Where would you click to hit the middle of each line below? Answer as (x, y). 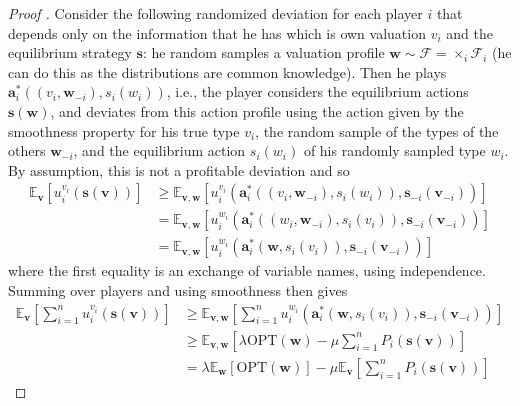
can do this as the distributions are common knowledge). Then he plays (227, 71)
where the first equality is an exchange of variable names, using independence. (247, 270)
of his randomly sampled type (394, 150)
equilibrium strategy (70, 52)
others (27, 150)
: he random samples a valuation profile (263, 52)
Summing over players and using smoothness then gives (178, 290)
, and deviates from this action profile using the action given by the (257, 110)
